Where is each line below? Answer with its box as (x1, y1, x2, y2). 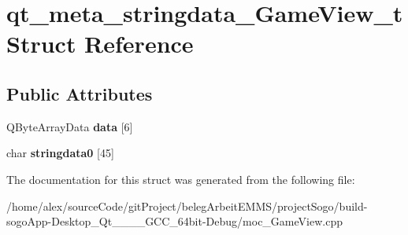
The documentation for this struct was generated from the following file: (6, 171, 355, 187)
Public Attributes (6, 81, 153, 105)
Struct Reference (6, 28, 194, 60)
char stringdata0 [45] (6, 145, 114, 161)
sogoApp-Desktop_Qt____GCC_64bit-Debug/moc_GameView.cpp (6, 213, 343, 229)
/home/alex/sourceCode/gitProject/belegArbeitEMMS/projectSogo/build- (6, 197, 368, 214)
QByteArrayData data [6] (6, 118, 133, 134)
